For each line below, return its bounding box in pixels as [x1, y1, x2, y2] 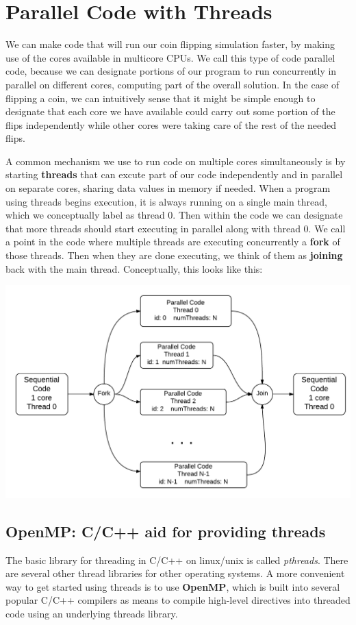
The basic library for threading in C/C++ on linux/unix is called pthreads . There [5, 552, 348, 567]
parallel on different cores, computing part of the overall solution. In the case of [5, 77, 340, 91]
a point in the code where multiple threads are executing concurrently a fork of [5, 234, 340, 249]
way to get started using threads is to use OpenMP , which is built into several [5, 579, 340, 593]
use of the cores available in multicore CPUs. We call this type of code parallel [5, 50, 335, 64]
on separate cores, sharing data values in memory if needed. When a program [5, 181, 331, 195]
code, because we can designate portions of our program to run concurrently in [5, 64, 337, 78]
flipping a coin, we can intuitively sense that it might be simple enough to [5, 90, 316, 105]
